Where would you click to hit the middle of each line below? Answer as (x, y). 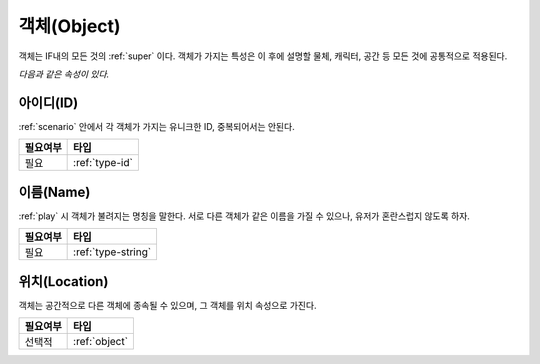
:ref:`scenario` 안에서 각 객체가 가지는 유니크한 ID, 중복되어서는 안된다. (156, 126)
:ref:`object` (101, 342)
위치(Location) (63, 281)
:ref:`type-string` (112, 252)
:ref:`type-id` (103, 163)
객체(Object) (69, 26)
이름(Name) (54, 191)
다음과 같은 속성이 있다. (64, 74)
